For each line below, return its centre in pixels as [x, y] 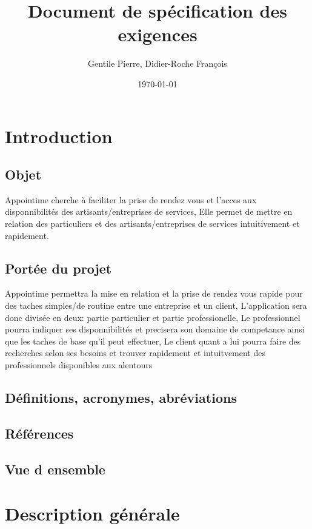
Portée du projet [58, 268]
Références [39, 433]
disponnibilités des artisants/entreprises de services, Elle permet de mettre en [149, 211]
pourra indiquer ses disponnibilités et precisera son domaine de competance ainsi [155, 329]
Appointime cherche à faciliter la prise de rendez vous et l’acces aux [131, 199]
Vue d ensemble [55, 469]
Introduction [59, 136]
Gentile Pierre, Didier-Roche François [158, 63]
